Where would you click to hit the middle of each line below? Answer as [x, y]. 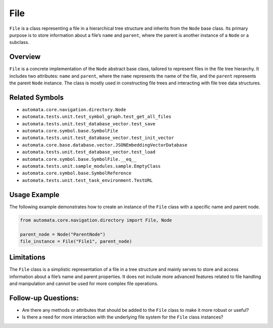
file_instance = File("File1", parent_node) [76, 241]
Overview [25, 57]
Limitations [27, 257]
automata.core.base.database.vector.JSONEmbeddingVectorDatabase [105, 145]
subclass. [19, 42]
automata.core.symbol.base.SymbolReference [77, 173]
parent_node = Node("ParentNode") [63, 234]
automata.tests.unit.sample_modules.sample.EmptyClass [92, 166]
